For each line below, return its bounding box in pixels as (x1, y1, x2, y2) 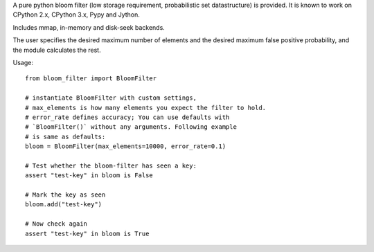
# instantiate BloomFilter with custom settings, (25, 94, 197, 102)
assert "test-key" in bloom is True (25, 229, 150, 237)
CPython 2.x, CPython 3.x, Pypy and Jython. (12, 10, 140, 19)
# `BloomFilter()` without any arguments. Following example (25, 123, 237, 131)
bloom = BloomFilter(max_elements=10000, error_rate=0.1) (25, 143, 226, 150)
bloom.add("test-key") (25, 201, 103, 208)
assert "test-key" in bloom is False (25, 172, 154, 179)
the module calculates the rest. (12, 46, 101, 54)
